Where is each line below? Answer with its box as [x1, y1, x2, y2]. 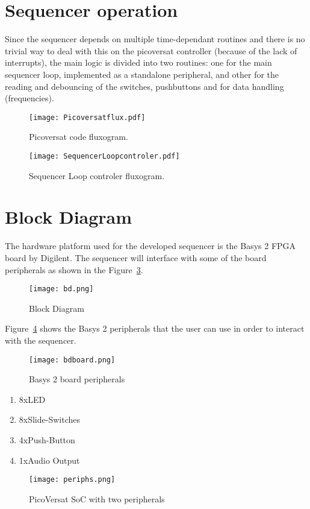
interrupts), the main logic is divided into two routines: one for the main [5, 56, 272, 69]
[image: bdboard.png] [29, 355, 116, 364]
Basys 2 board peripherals [29, 373, 125, 385]
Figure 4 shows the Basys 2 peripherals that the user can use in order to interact [5, 322, 305, 335]
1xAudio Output [19, 454, 80, 466]
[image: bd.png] [29, 285, 94, 294]
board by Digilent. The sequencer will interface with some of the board [5, 251, 267, 264]
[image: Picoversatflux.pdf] [29, 113, 146, 122]
